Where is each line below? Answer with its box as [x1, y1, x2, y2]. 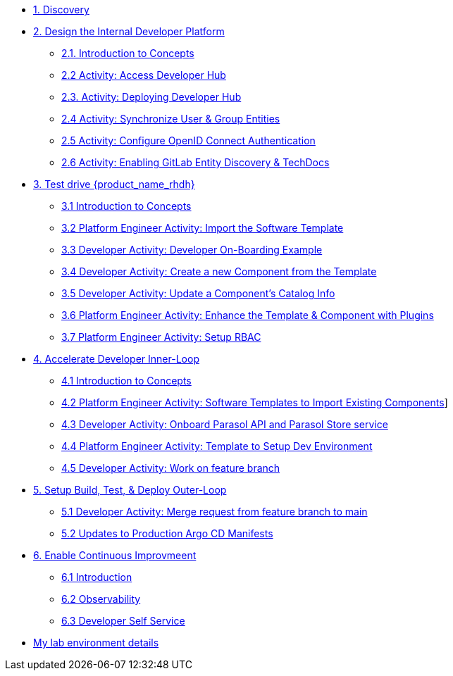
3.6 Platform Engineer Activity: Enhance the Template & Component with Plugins [61, 309, 434, 321]
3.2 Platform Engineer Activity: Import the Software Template [61, 222, 344, 234]
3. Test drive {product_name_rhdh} [33, 178, 195, 190]
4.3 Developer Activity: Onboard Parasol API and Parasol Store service [61, 418, 388, 430]
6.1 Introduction [61, 571, 132, 583]
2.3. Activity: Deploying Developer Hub [61, 91, 242, 103]
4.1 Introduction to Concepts [61, 375, 192, 387]
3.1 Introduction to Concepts [61, 200, 192, 212]
